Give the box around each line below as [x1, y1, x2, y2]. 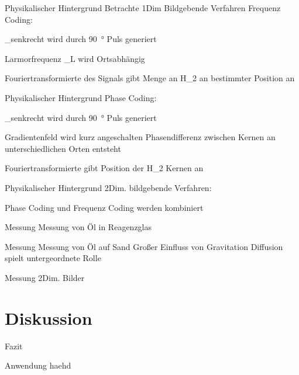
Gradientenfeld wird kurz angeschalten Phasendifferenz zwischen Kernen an [5, 131, 276, 143]
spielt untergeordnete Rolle [5, 252, 101, 264]
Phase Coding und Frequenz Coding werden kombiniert [5, 201, 204, 213]
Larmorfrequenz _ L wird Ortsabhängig [5, 52, 145, 64]
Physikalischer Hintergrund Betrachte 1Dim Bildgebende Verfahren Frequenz [5, 2, 281, 13]
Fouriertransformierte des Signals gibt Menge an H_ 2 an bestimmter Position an [5, 72, 295, 84]
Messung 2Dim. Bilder [5, 271, 85, 283]
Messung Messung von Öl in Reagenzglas [5, 221, 152, 233]
